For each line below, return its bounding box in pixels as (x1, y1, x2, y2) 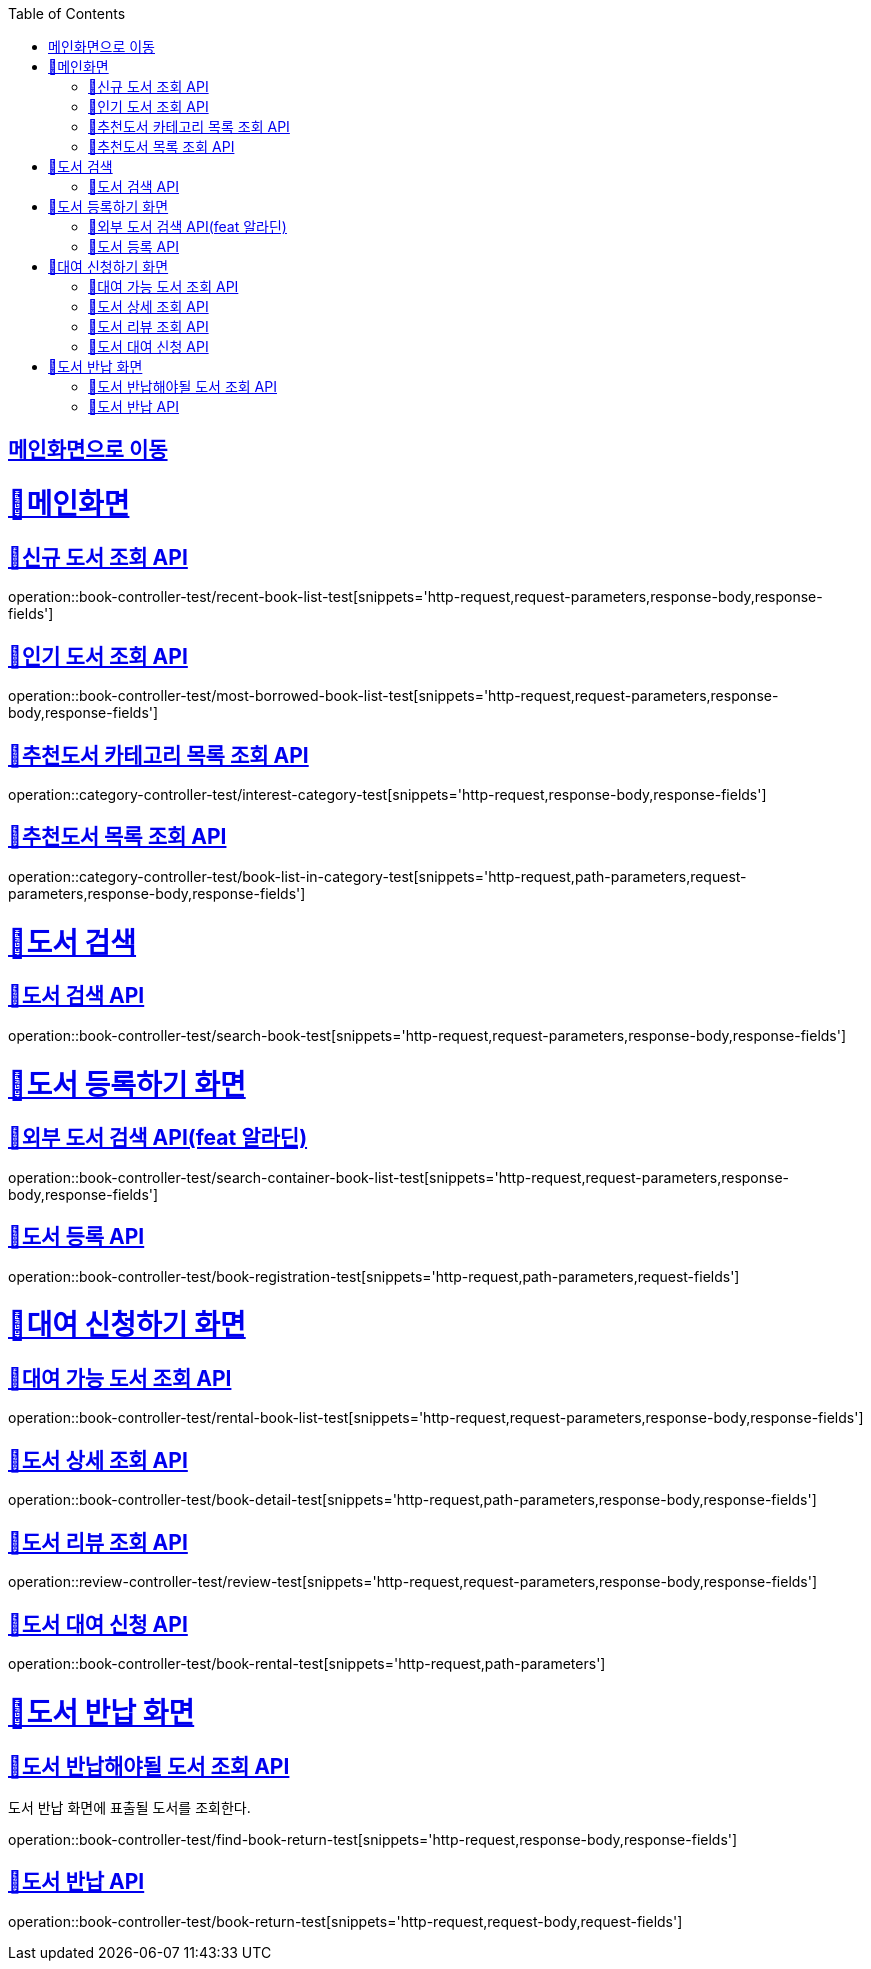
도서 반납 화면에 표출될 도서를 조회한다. (8, 1798, 251, 1816)
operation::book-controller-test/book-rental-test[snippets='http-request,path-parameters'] (8, 1655, 606, 1673)
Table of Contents (8, 5, 126, 22)
